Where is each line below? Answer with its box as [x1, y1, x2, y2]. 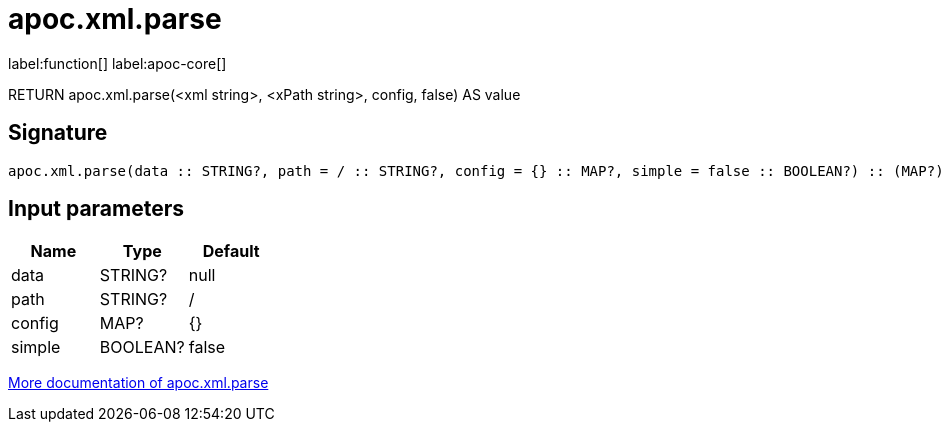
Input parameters [8, 196, 185, 222]
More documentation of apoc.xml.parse [8, 374, 269, 392]
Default [202, 241, 260, 262]
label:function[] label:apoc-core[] [8, 54, 227, 72]
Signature [8, 120, 108, 146]
